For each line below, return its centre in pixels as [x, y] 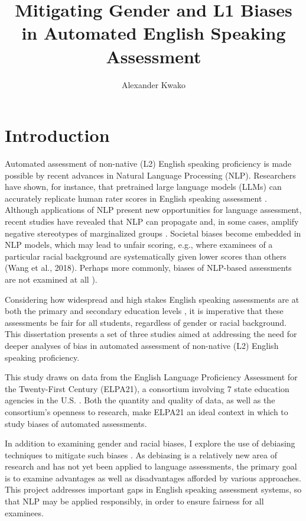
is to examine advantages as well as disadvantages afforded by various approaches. [153, 478]
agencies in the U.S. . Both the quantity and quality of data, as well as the [140, 400]
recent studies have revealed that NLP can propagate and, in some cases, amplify [152, 221]
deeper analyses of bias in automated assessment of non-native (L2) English [142, 345]
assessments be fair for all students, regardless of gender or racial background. [146, 322]
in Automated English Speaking [154, 33]
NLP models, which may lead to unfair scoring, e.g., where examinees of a [139, 245]
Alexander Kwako [154, 84]
